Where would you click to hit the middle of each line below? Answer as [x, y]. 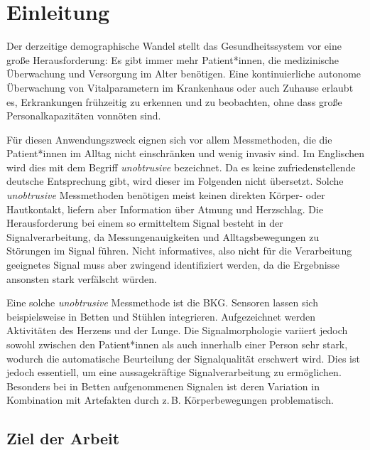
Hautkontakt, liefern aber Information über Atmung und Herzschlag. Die [165, 209]
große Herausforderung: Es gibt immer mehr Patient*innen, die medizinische [173, 59]
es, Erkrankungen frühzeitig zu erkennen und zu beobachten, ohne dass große [174, 101]
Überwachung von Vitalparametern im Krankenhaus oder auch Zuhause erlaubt [180, 87]
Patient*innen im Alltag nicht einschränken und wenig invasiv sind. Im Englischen [185, 153]
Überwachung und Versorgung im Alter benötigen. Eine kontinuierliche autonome [184, 74]
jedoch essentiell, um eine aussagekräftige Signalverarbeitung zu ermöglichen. [174, 372]
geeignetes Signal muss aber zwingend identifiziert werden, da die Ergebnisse [173, 265]
